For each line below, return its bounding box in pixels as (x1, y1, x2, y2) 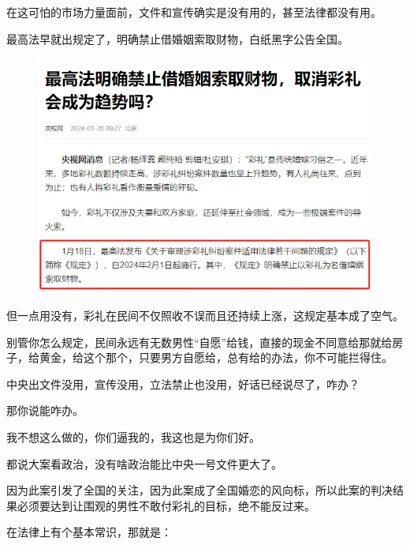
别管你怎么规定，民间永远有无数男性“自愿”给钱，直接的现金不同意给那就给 (6, 333, 393, 350)
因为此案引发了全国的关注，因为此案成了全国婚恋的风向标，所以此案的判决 (6, 482, 393, 498)
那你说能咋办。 (6, 402, 84, 419)
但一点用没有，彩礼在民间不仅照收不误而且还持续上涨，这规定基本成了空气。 (6, 307, 404, 324)
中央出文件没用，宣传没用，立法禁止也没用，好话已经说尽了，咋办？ (6, 375, 360, 392)
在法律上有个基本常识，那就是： (6, 524, 172, 540)
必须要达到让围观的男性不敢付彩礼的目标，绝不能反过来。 (17, 497, 315, 513)
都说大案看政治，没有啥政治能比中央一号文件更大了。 (6, 455, 282, 472)
